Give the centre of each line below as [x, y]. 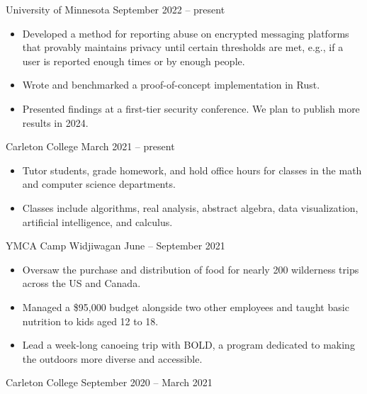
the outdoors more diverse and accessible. [112, 358]
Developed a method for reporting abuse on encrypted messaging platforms [186, 33]
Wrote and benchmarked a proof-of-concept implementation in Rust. [171, 85]
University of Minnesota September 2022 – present [115, 9]
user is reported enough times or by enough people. [134, 61]
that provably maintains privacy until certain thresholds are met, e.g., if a [183, 47]
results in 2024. [55, 122]
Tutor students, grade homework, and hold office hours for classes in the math [192, 170]
